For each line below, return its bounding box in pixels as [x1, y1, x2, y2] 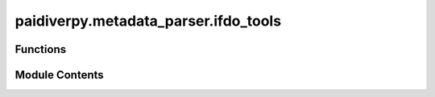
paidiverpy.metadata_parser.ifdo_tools [14, 12, 282, 30]
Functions [14, 42, 67, 56]
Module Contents [14, 68, 104, 82]
